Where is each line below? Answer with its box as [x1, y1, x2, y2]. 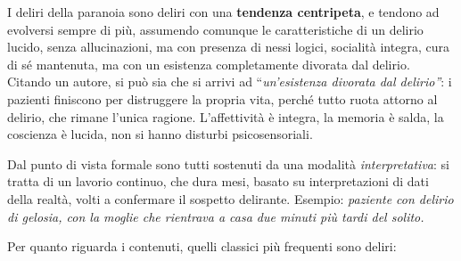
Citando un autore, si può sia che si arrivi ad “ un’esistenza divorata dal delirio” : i [7, 72, 452, 91]
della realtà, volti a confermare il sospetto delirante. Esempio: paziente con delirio [7, 189, 454, 208]
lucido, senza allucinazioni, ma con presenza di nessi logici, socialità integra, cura [7, 37, 449, 56]
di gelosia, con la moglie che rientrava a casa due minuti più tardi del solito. [7, 207, 424, 225]
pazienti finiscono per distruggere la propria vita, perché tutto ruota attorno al [7, 89, 438, 108]
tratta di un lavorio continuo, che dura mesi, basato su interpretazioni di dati [7, 172, 429, 191]
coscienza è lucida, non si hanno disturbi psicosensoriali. [7, 125, 313, 143]
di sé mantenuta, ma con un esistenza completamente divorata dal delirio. [7, 54, 410, 73]
